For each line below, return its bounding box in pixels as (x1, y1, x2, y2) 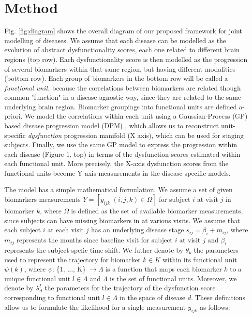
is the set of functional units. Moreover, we (110, 273, 237, 283)
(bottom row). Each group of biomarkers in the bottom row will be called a (4, 73, 228, 83)
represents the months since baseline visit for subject (16, 235, 173, 245)
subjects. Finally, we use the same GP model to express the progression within (4, 139, 237, 150)
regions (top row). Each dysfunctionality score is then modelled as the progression (4, 54, 248, 64)
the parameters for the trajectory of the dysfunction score (44, 283, 216, 293)
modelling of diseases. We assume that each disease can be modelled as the (4, 35, 226, 45)
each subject (4, 225, 41, 235)
